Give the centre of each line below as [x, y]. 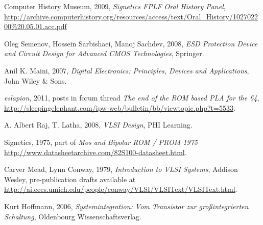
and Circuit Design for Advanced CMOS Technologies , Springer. [104, 53]
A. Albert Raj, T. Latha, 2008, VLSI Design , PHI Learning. [98, 125]
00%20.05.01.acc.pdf [35, 26]
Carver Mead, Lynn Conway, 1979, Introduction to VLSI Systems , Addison [121, 169]
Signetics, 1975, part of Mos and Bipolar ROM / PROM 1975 [101, 142]
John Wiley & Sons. [35, 80]
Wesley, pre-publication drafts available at [70, 179]
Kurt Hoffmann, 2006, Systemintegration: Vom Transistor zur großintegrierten [126, 206]
